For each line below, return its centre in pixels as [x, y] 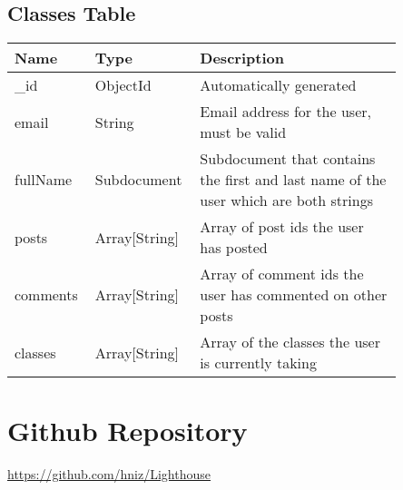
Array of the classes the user [290, 342]
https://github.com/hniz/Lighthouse [109, 474]
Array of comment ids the [282, 274]
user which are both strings [286, 201]
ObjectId [123, 85]
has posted [234, 248]
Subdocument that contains [288, 159]
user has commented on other [294, 295]
